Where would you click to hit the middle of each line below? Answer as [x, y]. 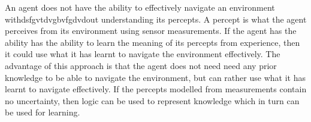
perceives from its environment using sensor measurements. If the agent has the [151, 31]
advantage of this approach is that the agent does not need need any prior [141, 65]
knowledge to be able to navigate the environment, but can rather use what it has [155, 77]
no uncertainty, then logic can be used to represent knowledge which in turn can [152, 100]
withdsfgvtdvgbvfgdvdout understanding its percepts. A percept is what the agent [156, 19]
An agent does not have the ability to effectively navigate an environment [140, 7]
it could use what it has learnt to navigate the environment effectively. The [143, 54]
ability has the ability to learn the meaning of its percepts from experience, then [153, 42]
